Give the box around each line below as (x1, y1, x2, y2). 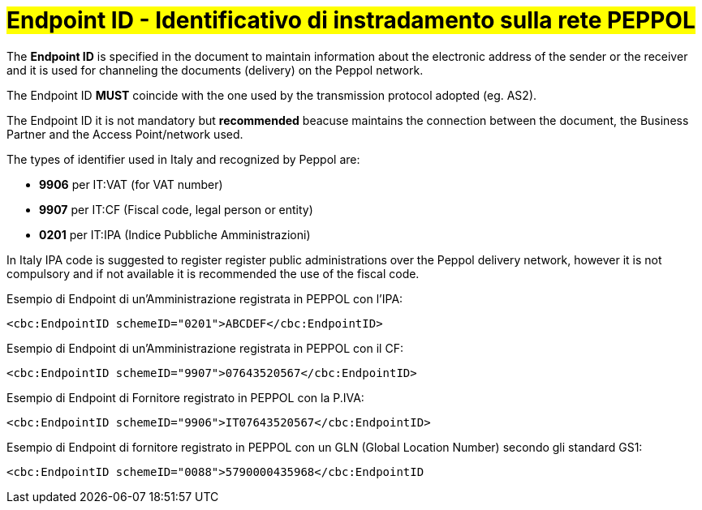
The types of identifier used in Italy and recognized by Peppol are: (6, 152, 360, 166)
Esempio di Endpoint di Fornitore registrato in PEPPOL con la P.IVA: (6, 390, 364, 405)
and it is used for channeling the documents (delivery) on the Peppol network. (6, 62, 424, 77)
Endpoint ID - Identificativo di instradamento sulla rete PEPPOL (6, 6, 696, 34)
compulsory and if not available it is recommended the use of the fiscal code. (6, 266, 420, 281)
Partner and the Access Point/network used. (6, 126, 243, 141)
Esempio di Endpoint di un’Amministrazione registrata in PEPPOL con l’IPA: (6, 291, 403, 306)
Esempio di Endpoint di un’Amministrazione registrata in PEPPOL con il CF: (6, 341, 403, 355)
